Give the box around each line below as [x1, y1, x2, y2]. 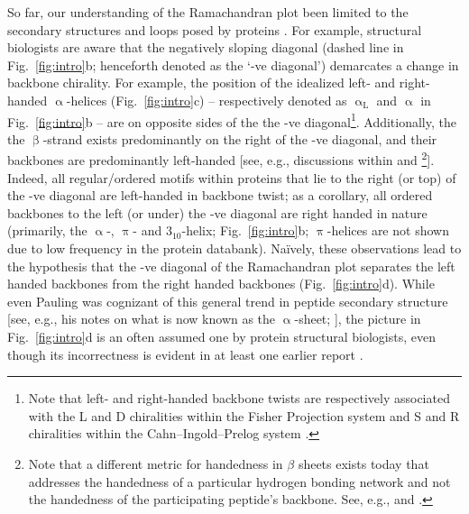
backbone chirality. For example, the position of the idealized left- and [7, 73, 396, 92]
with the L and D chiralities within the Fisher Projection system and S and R [28, 406, 460, 425]
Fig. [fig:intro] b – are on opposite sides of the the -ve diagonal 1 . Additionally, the [7, 109, 456, 131]
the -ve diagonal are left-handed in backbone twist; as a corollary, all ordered [7, 186, 433, 205]
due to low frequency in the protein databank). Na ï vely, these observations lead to [7, 239, 462, 258]
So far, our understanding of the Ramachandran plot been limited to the [7, 3, 409, 21]
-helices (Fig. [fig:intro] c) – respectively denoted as [66, 90, 347, 109]
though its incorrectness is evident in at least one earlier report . [7, 344, 363, 363]
